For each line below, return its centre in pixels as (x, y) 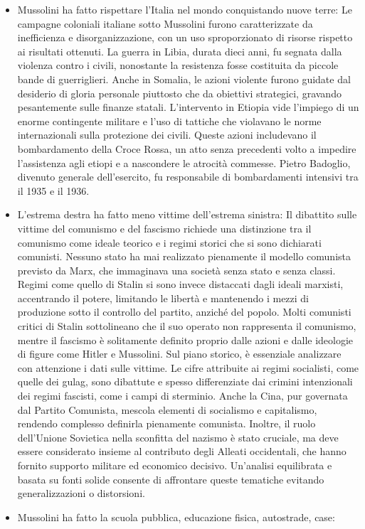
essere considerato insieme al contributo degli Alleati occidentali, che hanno (182, 451)
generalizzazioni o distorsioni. (81, 493)
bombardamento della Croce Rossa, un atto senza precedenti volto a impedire (187, 148)
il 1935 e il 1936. (53, 190)
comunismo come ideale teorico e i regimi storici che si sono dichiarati (169, 242)
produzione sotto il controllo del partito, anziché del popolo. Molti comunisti (184, 312)
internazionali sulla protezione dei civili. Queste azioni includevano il (167, 135)
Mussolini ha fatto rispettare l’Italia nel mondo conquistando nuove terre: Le (185, 9)
